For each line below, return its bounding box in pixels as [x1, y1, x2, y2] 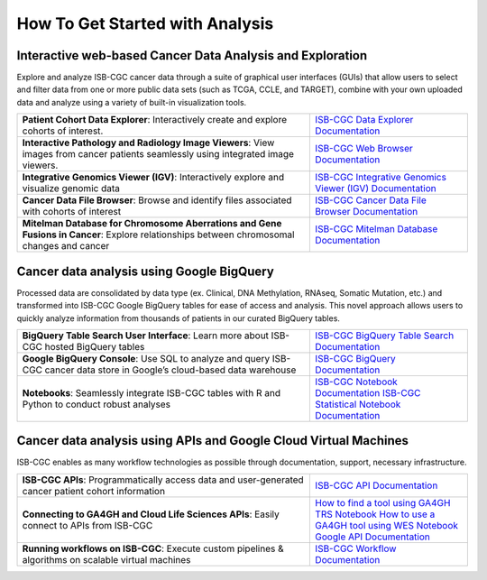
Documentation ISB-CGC [315, 386, 421, 399]
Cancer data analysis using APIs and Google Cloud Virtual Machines [16, 433, 409, 448]
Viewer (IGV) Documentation [315, 182, 436, 195]
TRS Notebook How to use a [315, 508, 436, 520]
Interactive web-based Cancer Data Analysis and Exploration [16, 48, 368, 63]
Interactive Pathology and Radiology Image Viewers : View [22, 136, 275, 149]
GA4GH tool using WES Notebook [315, 519, 459, 531]
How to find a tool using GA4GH [315, 496, 451, 509]
